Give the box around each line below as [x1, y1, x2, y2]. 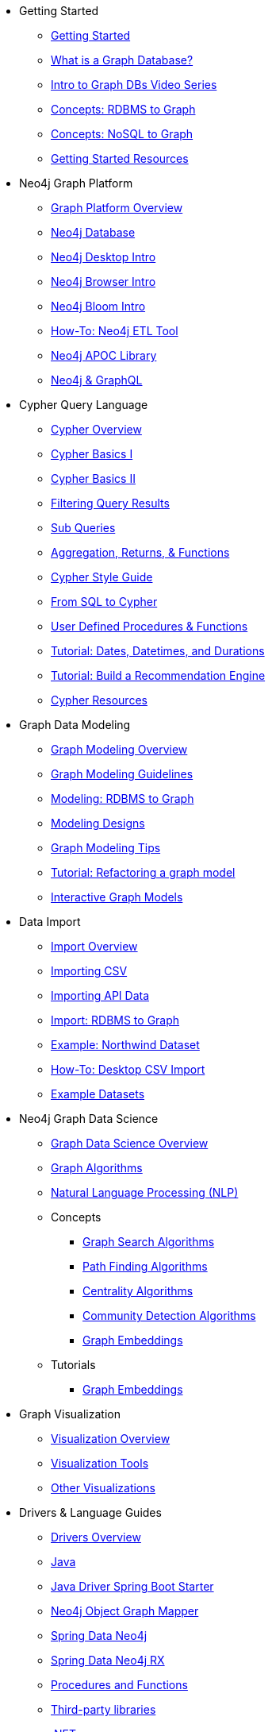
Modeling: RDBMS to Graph [51, 792, 194, 805]
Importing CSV [51, 964, 128, 978]
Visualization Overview [51, 1432, 170, 1445]
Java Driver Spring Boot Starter [51, 1580, 214, 1593]
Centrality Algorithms [82, 1284, 193, 1298]
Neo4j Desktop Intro [51, 250, 156, 264]
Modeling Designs [51, 816, 145, 830]
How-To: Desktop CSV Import [51, 1063, 205, 1076]
